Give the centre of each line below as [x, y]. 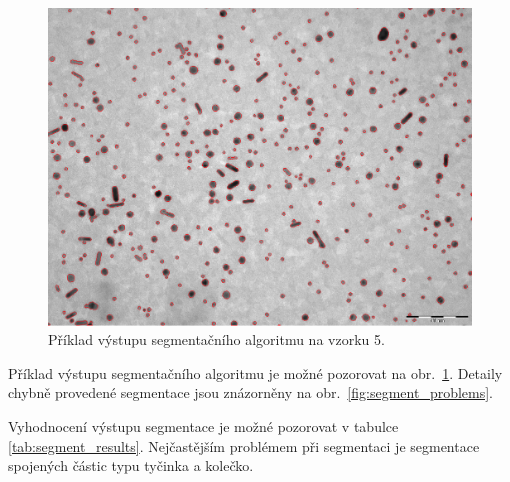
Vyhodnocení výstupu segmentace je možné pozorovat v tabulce [203, 425]
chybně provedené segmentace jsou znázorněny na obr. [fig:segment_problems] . [251, 392]
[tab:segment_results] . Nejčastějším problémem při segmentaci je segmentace [244, 445]
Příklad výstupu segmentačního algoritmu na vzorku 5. [216, 339]
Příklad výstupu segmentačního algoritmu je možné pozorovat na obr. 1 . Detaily [255, 372]
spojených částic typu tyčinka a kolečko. [131, 465]
